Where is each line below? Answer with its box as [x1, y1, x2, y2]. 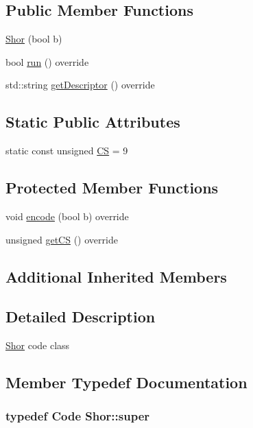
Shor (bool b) [5, 32, 62, 46]
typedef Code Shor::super [5, 407, 150, 425]
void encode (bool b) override [5, 209, 129, 223]
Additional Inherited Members [5, 265, 227, 287]
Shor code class [5, 338, 70, 353]
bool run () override [5, 54, 89, 69]
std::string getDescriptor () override [5, 78, 155, 92]
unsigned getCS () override [5, 232, 118, 246]
